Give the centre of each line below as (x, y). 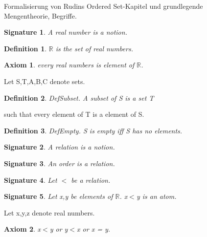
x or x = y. (94, 229)
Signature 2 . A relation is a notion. (59, 147)
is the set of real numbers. (94, 48)
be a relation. (91, 180)
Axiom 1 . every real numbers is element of (69, 65)
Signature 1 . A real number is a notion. (66, 32)
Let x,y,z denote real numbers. (49, 212)
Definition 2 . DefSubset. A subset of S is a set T (79, 97)
